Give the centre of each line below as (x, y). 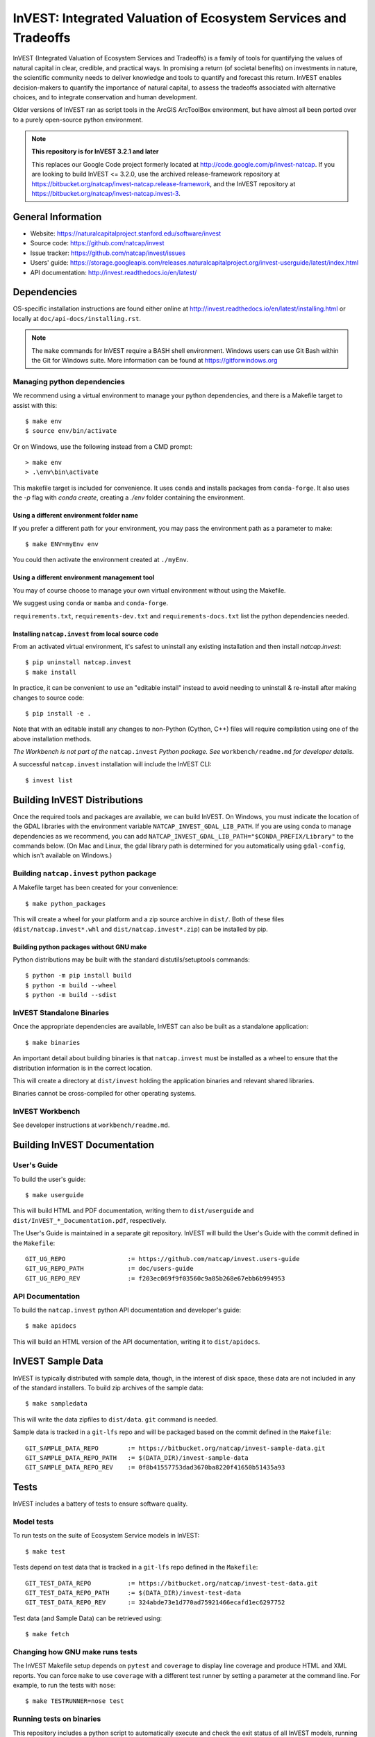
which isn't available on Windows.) (62, 855)
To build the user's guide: (49, 1179)
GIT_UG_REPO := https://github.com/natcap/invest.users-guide (162, 1259)
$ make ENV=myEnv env (62, 544)
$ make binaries (53, 1043)
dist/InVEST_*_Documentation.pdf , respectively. (90, 1220)
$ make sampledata (57, 1404)
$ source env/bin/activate (71, 431)
